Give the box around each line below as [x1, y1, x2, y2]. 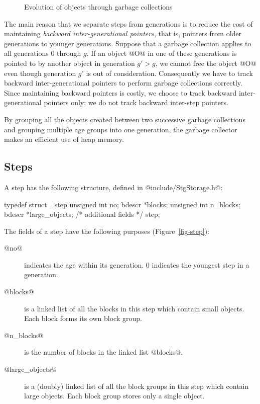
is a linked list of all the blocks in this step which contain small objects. [24, 303, 244, 313]
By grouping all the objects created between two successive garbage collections [4, 114, 245, 124]
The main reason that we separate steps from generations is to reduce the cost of [4, 18, 253, 29]
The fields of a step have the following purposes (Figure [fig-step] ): [4, 225, 210, 236]
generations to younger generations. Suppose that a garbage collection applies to [4, 38, 251, 48]
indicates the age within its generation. [24, 259, 144, 270]
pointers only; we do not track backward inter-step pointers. [44, 97, 228, 108]
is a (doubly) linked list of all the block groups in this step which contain [24, 380, 249, 391]
